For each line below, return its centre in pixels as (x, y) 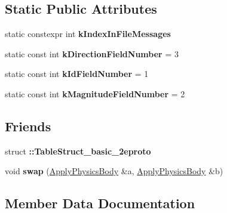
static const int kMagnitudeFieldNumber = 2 (95, 93)
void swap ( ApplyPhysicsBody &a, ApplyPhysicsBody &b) (114, 171)
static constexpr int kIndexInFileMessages (88, 34)
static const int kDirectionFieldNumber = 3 (92, 53)
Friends (28, 126)
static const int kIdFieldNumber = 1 (77, 74)
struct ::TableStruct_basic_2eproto (78, 151)
